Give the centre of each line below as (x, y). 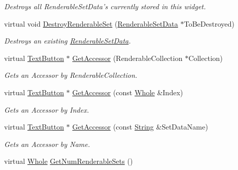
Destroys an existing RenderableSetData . (68, 41)
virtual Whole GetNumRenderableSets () (69, 161)
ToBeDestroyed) (209, 23)
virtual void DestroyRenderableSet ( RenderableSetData (91, 23)
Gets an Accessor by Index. (47, 109)
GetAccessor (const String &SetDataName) (140, 127)
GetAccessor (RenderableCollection (127, 58)
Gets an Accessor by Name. (47, 144)
